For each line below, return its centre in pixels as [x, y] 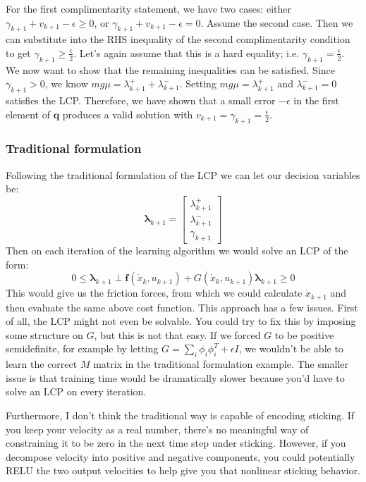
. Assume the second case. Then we [277, 22]
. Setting [198, 84]
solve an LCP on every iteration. [76, 391]
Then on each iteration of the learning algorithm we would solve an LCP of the [177, 250]
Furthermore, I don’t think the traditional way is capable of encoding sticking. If [180, 415]
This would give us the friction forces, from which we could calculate [154, 293]
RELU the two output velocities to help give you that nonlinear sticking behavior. [183, 470]
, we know [66, 84]
